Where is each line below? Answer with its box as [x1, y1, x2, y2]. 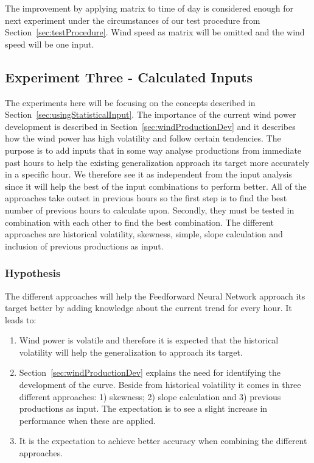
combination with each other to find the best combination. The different [5, 215, 274, 228]
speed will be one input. [5, 37, 94, 50]
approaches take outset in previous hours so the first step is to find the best [5, 192, 287, 204]
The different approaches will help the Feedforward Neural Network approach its [5, 289, 305, 302]
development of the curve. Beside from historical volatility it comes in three [19, 378, 301, 391]
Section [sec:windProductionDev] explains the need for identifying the [19, 366, 281, 379]
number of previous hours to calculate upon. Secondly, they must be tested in [5, 203, 295, 216]
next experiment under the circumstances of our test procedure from [5, 13, 260, 26]
